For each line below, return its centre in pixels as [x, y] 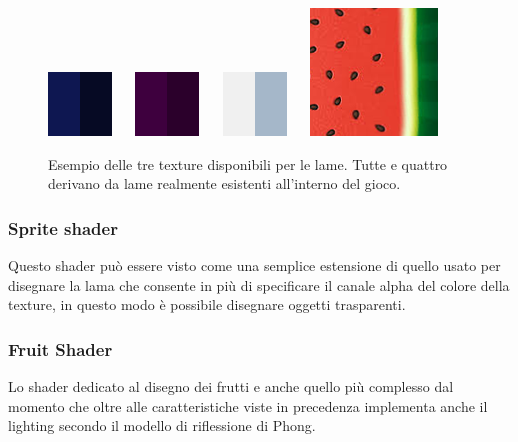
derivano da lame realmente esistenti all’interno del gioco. [224, 183]
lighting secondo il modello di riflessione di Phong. [162, 425]
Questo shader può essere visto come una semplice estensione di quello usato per [254, 265]
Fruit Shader [60, 348]
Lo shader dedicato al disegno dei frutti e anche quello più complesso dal [231, 386]
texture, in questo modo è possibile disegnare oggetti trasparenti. [207, 304]
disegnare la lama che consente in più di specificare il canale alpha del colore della [259, 284]
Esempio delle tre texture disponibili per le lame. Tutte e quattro [248, 163]
